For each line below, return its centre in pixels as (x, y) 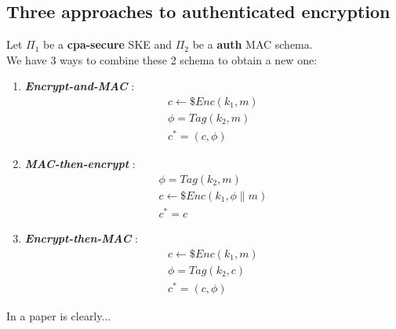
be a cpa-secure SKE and (108, 44)
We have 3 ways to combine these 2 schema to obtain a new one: (162, 59)
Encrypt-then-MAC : (81, 238)
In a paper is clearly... (59, 315)
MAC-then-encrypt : (80, 164)
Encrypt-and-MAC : (80, 86)
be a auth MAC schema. (252, 44)
